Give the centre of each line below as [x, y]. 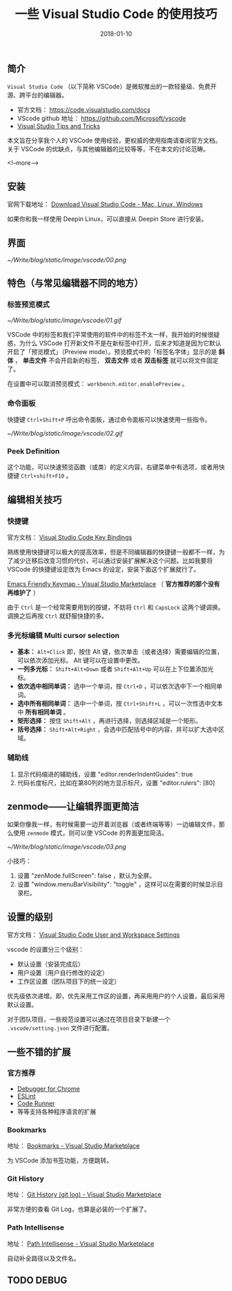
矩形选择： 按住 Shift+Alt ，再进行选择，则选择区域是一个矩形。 [109, 721]
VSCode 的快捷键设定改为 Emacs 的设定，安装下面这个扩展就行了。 [104, 569]
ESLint [26, 1096]
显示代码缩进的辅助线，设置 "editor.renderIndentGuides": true [105, 774]
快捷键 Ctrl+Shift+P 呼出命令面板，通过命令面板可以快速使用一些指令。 [109, 419]
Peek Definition [33, 451]
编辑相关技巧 [35, 499]
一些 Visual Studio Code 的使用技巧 [116, 14]
